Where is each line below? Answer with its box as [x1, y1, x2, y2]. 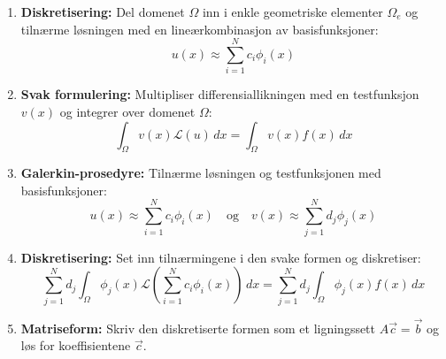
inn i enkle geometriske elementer [202, 3, 383, 20]
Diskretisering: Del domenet [20, 3, 185, 20]
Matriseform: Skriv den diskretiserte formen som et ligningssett [20, 318, 376, 337]
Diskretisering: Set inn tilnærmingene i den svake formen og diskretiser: [20, 248, 421, 266]
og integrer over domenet [59, 102, 196, 120]
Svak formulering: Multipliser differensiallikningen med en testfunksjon [20, 85, 419, 103]
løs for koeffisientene [20, 336, 131, 355]
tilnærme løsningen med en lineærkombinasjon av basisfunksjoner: [20, 19, 379, 38]
